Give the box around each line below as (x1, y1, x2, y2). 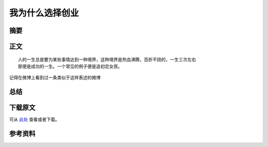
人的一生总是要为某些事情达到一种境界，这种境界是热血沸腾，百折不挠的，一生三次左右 (18, 57, 196, 62)
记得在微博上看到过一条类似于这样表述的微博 (9, 74, 101, 80)
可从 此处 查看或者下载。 (9, 117, 60, 123)
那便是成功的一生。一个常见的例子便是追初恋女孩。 (18, 64, 123, 69)
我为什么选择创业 (9, 7, 79, 18)
